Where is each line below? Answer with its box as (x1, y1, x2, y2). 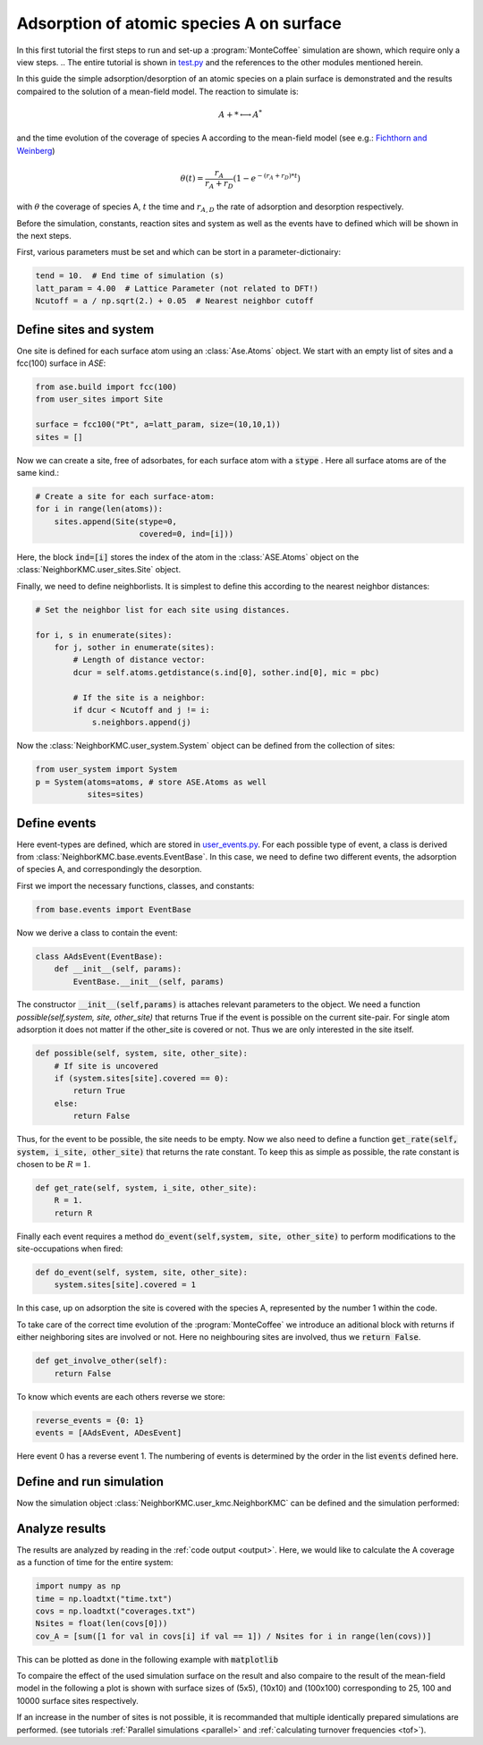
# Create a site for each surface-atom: (35, 491, 215, 501)
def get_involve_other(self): (35, 1356, 168, 1366)
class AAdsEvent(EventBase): (35, 951, 164, 961)
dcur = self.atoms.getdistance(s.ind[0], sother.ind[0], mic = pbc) (72, 667, 380, 677)
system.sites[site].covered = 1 (54, 1280, 197, 1290)
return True (72, 1086, 125, 1096)
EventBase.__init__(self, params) (72, 976, 225, 987)
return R (54, 1207, 93, 1218)
